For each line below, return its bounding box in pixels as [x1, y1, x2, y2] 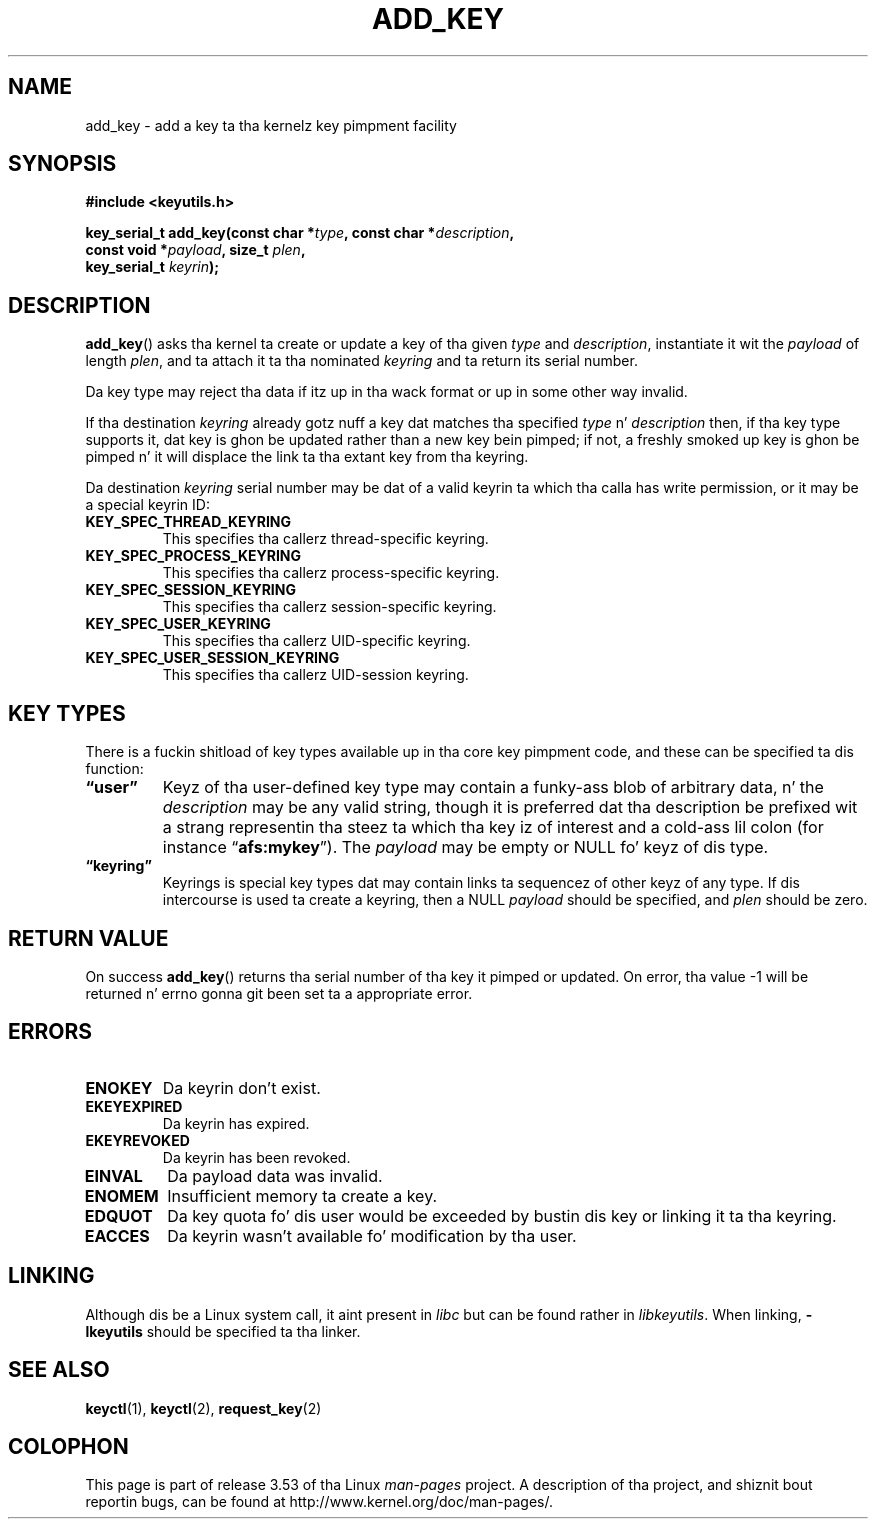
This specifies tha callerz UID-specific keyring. [162, 632, 471, 650]
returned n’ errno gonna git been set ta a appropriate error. [85, 984, 473, 1002]
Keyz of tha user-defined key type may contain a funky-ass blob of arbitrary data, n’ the [162, 777, 824, 798]
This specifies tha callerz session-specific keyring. [162, 598, 497, 616]
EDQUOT [84, 1205, 153, 1226]
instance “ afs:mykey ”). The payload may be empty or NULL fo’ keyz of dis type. [162, 837, 769, 858]
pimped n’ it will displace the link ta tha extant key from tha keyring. [85, 448, 529, 466]
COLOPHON [8, 1433, 129, 1459]
